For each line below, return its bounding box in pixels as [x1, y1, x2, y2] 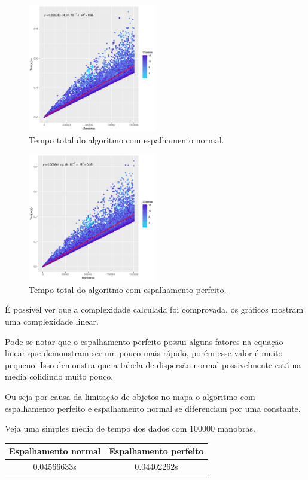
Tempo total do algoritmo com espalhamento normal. [29, 133, 224, 146]
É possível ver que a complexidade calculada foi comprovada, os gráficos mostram [5, 303, 304, 316]
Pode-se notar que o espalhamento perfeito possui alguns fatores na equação [5, 335, 283, 347]
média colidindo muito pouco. [5, 370, 114, 383]
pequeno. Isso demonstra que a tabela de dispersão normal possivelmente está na [5, 358, 301, 371]
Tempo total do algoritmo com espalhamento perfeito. [29, 283, 227, 295]
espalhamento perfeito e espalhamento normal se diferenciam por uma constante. [5, 402, 301, 414]
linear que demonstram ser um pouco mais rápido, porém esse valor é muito [5, 347, 283, 359]
